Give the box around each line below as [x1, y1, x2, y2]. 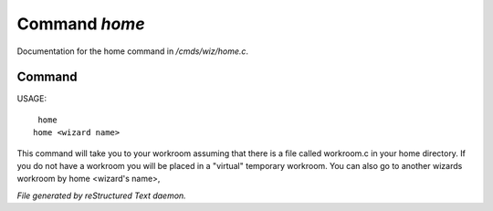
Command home [16, 14, 145, 34]
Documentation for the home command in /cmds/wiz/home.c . [16, 46, 249, 57]
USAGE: [16, 93, 47, 104]
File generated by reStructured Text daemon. [16, 190, 186, 201]
